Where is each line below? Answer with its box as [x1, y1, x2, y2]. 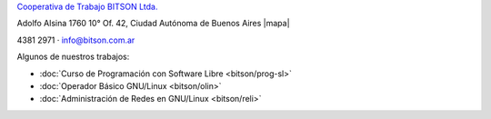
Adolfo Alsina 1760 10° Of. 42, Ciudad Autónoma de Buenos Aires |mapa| [16, 18, 290, 29]
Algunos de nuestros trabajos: [16, 51, 130, 63]
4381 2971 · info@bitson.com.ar [16, 35, 135, 45]
